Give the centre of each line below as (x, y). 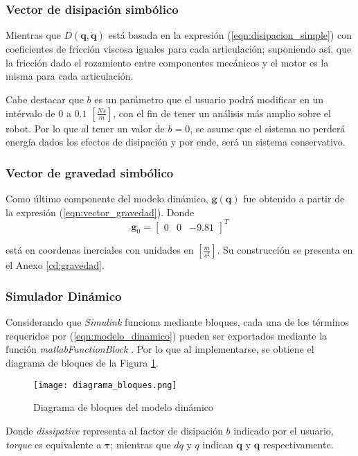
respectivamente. (298, 444)
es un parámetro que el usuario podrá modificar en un (209, 99)
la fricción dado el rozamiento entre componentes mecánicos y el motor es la (167, 62)
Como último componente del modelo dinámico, (107, 198)
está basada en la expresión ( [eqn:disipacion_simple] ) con (230, 35)
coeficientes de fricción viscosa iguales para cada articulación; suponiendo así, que (179, 49)
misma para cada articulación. (70, 76)
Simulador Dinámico (64, 296)
